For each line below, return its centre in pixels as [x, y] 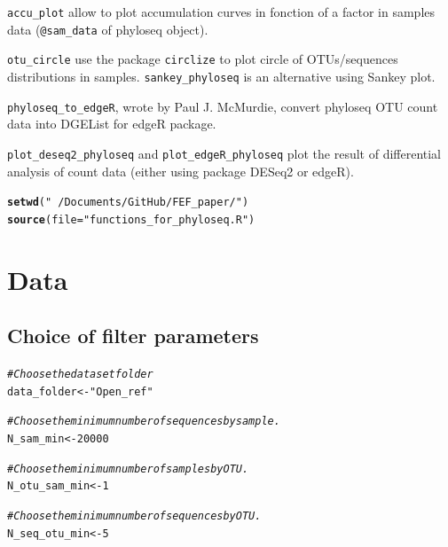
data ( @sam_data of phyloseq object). [108, 29]
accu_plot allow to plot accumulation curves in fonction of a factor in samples [221, 12]
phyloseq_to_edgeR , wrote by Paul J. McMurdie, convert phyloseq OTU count [223, 106]
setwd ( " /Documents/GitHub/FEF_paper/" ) [128, 203]
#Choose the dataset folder [80, 375]
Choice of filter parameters [133, 336]
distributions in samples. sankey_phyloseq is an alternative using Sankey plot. [221, 76]
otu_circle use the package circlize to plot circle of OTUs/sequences [203, 59]
